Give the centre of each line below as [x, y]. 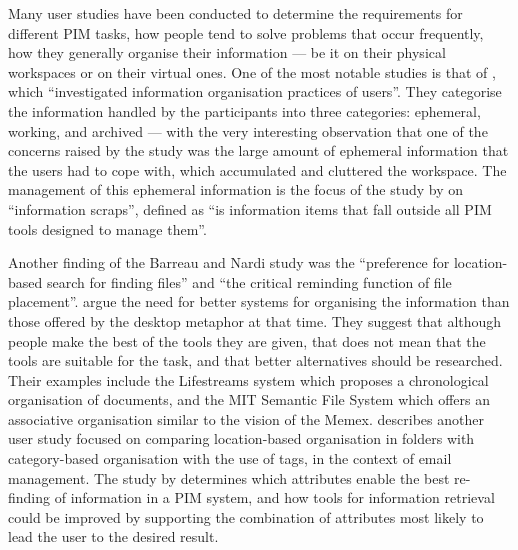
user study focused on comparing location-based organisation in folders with [241, 438]
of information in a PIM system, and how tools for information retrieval [274, 497]
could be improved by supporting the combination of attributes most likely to [246, 516]
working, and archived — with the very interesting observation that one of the [248, 130]
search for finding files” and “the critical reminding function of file [249, 281]
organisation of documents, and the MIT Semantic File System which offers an [249, 399]
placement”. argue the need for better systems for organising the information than [259, 301]
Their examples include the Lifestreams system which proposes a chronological [248, 379]
